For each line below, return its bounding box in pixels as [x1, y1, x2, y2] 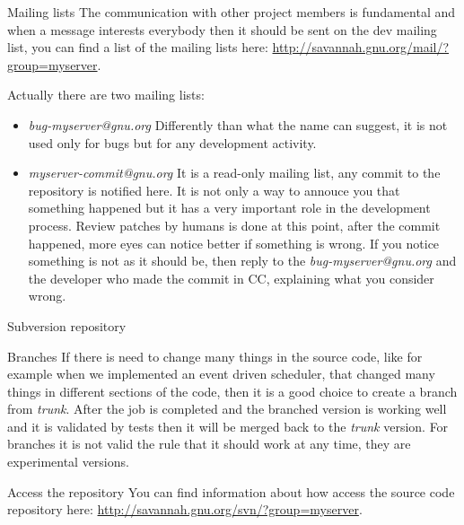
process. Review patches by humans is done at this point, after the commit [28, 215, 441, 234]
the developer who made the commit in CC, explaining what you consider [28, 268, 434, 287]
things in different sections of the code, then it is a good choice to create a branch [7, 381, 458, 400]
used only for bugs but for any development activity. [28, 133, 317, 152]
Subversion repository [7, 316, 127, 335]
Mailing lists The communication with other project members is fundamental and [7, 3, 455, 21]
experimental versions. [7, 452, 129, 471]
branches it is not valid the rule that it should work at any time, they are [7, 434, 411, 453]
